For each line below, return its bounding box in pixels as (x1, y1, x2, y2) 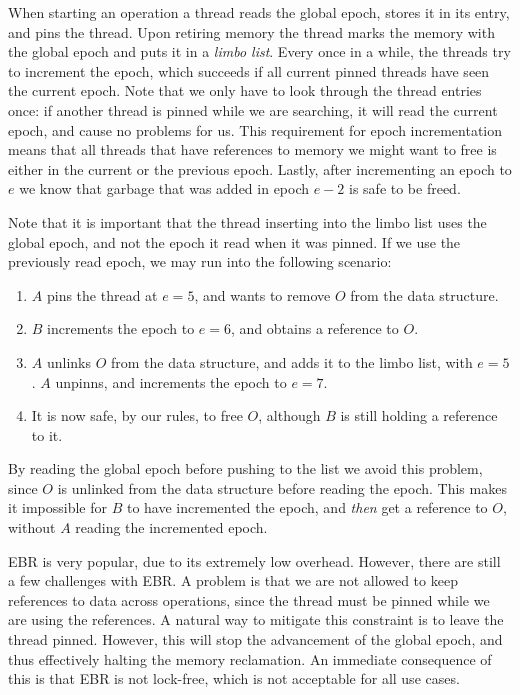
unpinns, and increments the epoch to (55, 371, 287, 392)
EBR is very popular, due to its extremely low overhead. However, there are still (8, 550, 501, 571)
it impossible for (8, 497, 107, 518)
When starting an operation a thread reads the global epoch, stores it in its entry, (8, 2, 510, 22)
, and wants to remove (194, 284, 331, 305)
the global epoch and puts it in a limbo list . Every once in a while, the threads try (8, 41, 511, 62)
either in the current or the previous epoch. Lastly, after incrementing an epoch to (8, 158, 512, 179)
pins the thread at (46, 284, 158, 305)
